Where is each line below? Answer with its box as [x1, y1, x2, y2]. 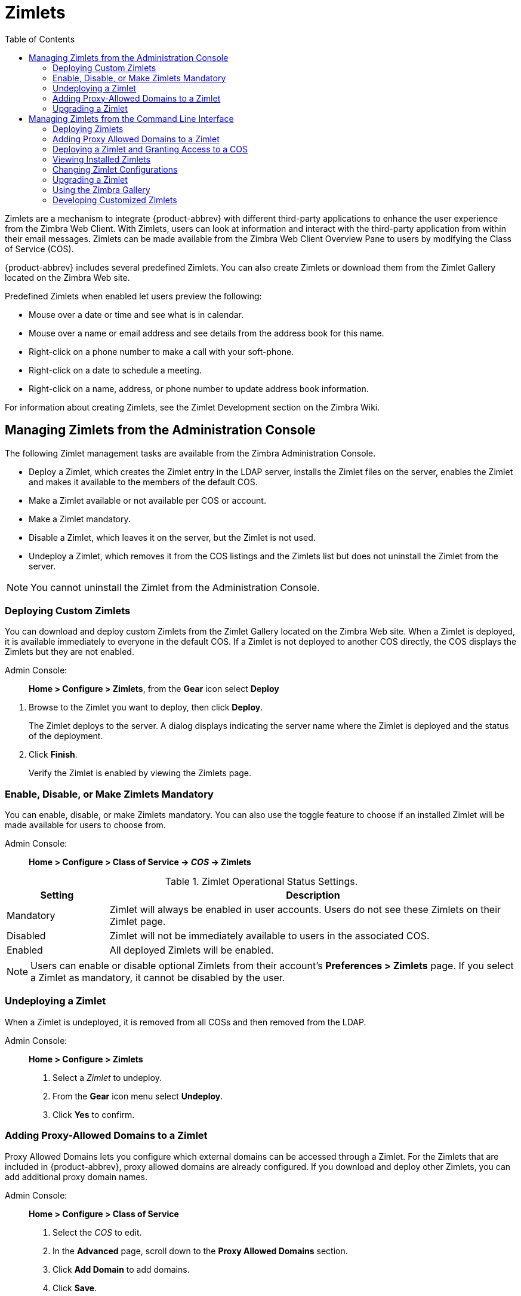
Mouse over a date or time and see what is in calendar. [29, 309, 244, 320]
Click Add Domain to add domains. [53, 1264, 190, 1274]
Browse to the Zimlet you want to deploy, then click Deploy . [29, 702, 263, 713]
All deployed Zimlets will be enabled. [109, 944, 274, 957]
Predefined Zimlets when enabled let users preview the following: [5, 290, 262, 301]
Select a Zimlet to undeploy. [53, 1072, 162, 1083]
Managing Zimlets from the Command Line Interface [29, 113, 234, 124]
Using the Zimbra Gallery [53, 184, 150, 195]
